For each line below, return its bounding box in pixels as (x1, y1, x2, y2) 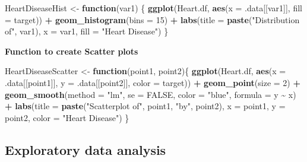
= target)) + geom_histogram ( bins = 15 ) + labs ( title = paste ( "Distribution (5, 13, 300, 26)
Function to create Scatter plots (5, 45, 138, 57)
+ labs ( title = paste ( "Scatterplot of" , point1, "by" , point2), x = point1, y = (5, 100, 286, 112)
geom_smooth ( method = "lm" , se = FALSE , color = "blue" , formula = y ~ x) (5, 88, 296, 100)
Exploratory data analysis (5, 140, 166, 158)
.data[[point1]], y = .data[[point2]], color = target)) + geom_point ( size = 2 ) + (5, 76, 300, 88)
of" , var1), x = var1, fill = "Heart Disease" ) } (5, 25, 169, 37)
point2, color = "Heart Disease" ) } (5, 111, 129, 123)
